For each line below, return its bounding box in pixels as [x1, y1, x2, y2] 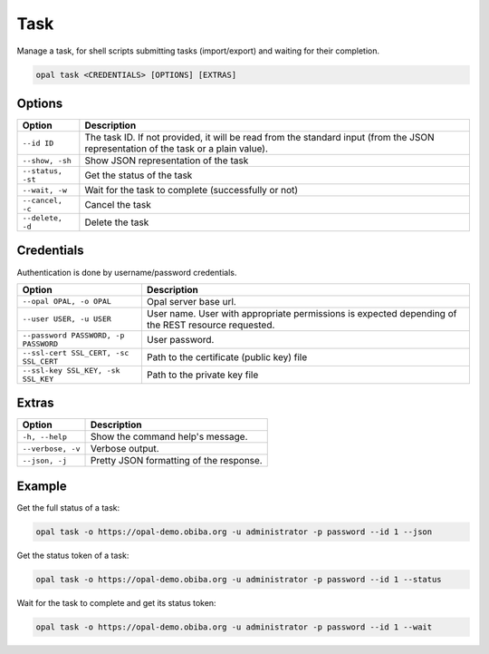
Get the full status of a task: [16, 502, 120, 512]
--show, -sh [22, 155, 72, 165]
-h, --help [22, 432, 68, 442]
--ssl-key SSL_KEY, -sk [22, 366, 120, 376]
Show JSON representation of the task [84, 154, 249, 167]
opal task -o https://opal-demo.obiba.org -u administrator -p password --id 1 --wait [35, 621, 433, 632]
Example [16, 478, 67, 493]
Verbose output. [90, 443, 159, 455]
